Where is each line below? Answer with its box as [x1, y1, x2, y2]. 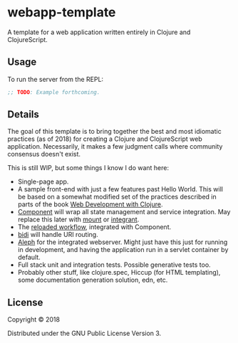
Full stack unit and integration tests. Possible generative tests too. [17, 260, 212, 269]
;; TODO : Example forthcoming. [7, 88, 100, 96]
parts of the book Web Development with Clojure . [17, 200, 163, 209]
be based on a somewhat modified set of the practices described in [17, 193, 217, 201]
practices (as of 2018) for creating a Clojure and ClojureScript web [7, 134, 203, 143]
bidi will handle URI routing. [17, 231, 98, 239]
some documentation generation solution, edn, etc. [17, 275, 168, 285]
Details [7, 108, 39, 121]
